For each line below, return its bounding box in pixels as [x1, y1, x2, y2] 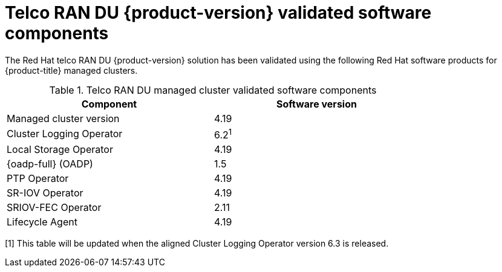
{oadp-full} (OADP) [7, 158, 93, 170]
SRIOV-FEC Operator [7, 201, 102, 214]
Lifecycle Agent [7, 216, 77, 228]
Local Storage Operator [7, 143, 113, 156]
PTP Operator [7, 172, 69, 185]
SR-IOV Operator [7, 187, 83, 199]
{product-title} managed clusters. [5, 65, 138, 76]
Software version [276, 97, 357, 110]
